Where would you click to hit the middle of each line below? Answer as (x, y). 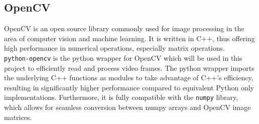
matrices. (18, 117)
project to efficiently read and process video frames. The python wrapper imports (129, 68)
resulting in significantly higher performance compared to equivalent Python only (129, 87)
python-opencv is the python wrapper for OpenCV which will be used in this (123, 57)
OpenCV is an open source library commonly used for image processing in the (124, 28)
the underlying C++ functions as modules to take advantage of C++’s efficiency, (129, 78)
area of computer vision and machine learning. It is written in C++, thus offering (129, 38)
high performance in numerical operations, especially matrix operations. (114, 48)
